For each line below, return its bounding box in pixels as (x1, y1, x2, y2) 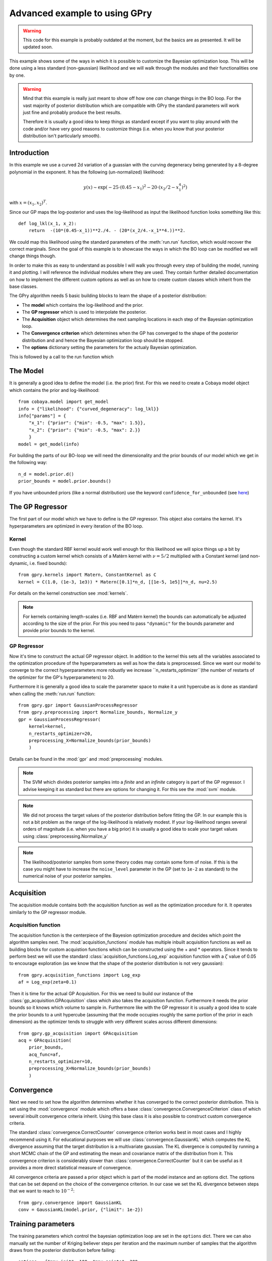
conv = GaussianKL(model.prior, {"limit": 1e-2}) (18, 1207, 144, 1213)
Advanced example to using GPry (9, 8, 152, 19)
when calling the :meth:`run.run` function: (9, 691, 96, 697)
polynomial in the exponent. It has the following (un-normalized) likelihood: (9, 169, 165, 175)
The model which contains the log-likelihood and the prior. (22, 302, 144, 308)
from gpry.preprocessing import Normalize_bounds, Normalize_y (18, 709, 178, 715)
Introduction (9, 149, 49, 157)
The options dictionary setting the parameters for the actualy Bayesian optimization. (22, 345, 197, 351)
